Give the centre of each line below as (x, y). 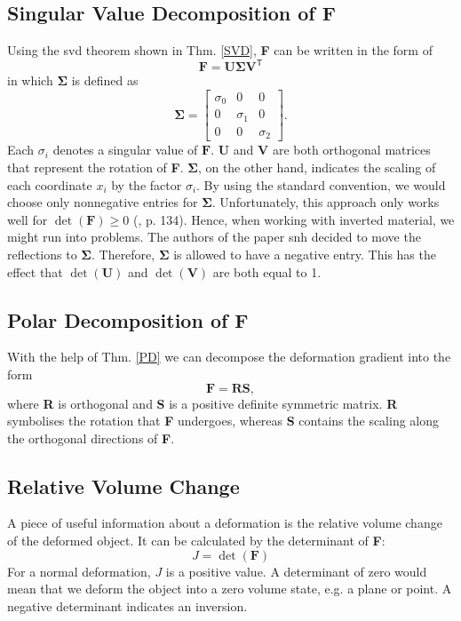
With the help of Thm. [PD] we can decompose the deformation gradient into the (229, 357)
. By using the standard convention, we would (321, 184)
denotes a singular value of (125, 150)
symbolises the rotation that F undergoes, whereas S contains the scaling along (223, 421)
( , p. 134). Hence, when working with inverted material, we (294, 219)
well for (28, 219)
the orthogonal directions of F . (91, 438)
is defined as (105, 80)
